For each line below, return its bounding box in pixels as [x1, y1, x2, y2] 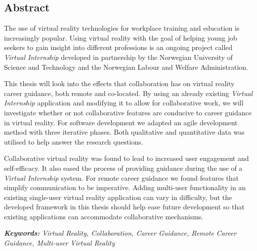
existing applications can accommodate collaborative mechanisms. [4, 211, 204, 221]
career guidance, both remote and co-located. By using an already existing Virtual [4, 88, 253, 98]
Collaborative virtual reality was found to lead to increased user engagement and [4, 153, 249, 163]
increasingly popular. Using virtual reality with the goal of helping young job [4, 32, 237, 43]
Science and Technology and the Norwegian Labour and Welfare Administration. [4, 61, 248, 72]
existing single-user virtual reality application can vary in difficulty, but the [4, 192, 232, 202]
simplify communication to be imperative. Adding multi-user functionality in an [4, 182, 246, 193]
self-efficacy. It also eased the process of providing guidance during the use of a [4, 162, 243, 173]
